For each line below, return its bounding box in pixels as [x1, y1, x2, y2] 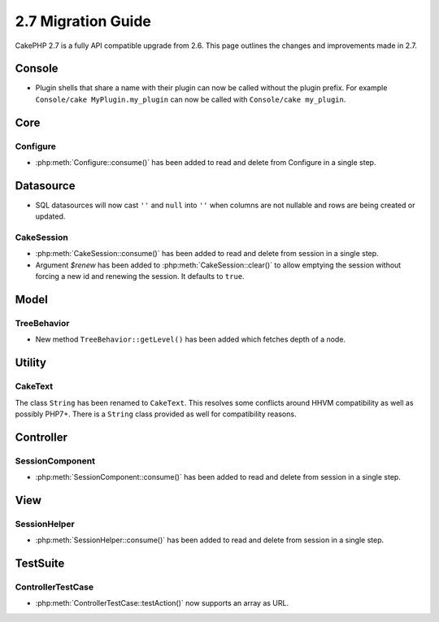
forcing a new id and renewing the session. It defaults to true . [35, 272, 245, 281]
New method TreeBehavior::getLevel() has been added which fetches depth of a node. [35, 334, 346, 345]
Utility [15, 356, 46, 370]
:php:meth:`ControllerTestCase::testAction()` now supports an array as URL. [35, 598, 289, 608]
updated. [35, 211, 66, 221]
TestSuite [15, 557, 65, 571]
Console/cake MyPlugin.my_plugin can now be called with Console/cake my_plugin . [35, 94, 346, 104]
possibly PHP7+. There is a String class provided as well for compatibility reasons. [15, 409, 297, 419]
